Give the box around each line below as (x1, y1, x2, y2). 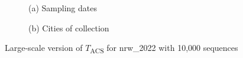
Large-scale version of (5, 41, 83, 54)
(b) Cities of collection (28, 21, 109, 34)
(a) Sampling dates (28, 2, 97, 14)
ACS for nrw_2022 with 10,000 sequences (90, 41, 238, 55)
